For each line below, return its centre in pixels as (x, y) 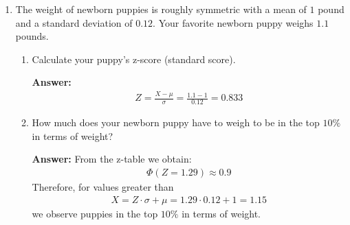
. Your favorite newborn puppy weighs (233, 22)
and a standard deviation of (74, 22)
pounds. (32, 36)
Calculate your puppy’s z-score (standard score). (134, 59)
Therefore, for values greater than (103, 186)
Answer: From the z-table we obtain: (112, 159)
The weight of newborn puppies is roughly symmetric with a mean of (161, 9)
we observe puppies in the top (95, 213)
